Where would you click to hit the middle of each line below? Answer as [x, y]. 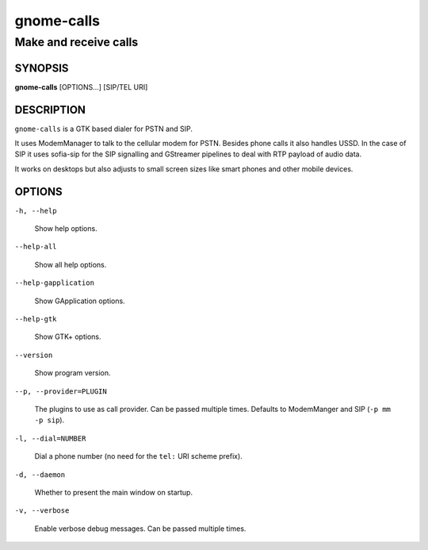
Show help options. [66, 229]
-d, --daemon [40, 475]
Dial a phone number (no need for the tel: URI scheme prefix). [139, 456]
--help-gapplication [55, 283]
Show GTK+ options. [68, 337]
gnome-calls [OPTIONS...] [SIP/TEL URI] [81, 87]
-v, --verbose [42, 511]
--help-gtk [36, 319]
